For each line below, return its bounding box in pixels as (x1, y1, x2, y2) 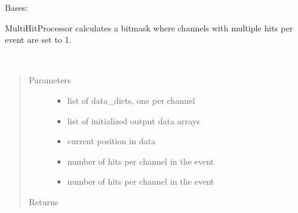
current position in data (67, 135, 156, 147)
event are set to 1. (5, 33, 72, 46)
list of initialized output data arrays (67, 114, 200, 127)
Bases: (5, 1, 28, 13)
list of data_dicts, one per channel (67, 94, 195, 106)
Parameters (28, 74, 71, 86)
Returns (28, 195, 59, 208)
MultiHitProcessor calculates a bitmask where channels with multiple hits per (5, 21, 293, 34)
